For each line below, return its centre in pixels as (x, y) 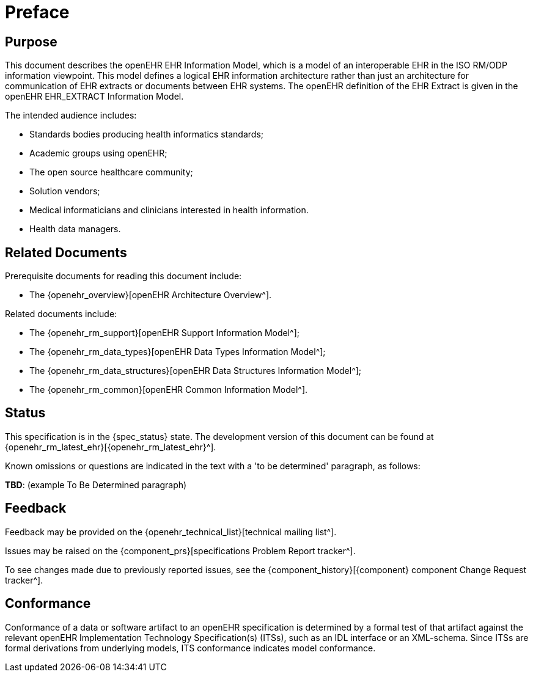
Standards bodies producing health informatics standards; (146, 134)
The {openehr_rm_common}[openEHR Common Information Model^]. (169, 390)
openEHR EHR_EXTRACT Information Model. (94, 97)
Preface (37, 12)
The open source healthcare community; (111, 172)
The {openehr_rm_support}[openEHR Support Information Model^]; (164, 333)
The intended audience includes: (71, 115)
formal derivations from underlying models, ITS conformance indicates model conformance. (190, 648)
